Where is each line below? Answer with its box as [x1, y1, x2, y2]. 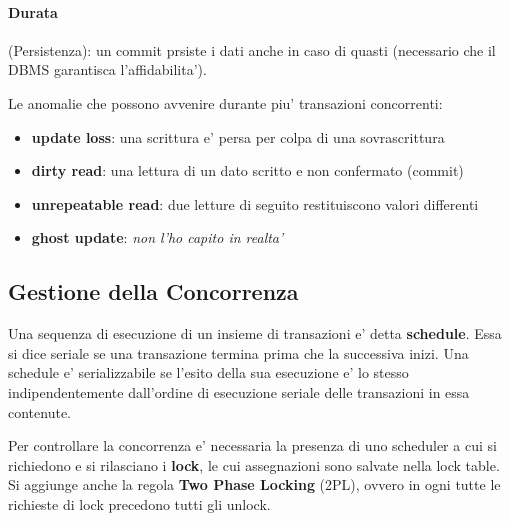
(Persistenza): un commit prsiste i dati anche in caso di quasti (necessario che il [8, 39, 496, 60]
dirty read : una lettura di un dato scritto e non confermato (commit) [31, 160, 464, 181]
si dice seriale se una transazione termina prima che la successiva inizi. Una [8, 342, 469, 363]
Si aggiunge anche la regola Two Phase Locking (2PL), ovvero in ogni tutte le [8, 474, 501, 495]
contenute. [8, 401, 71, 422]
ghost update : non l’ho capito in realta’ [31, 227, 284, 248]
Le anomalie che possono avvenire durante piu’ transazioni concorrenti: [8, 92, 443, 113]
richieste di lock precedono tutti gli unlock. [8, 493, 271, 514]
